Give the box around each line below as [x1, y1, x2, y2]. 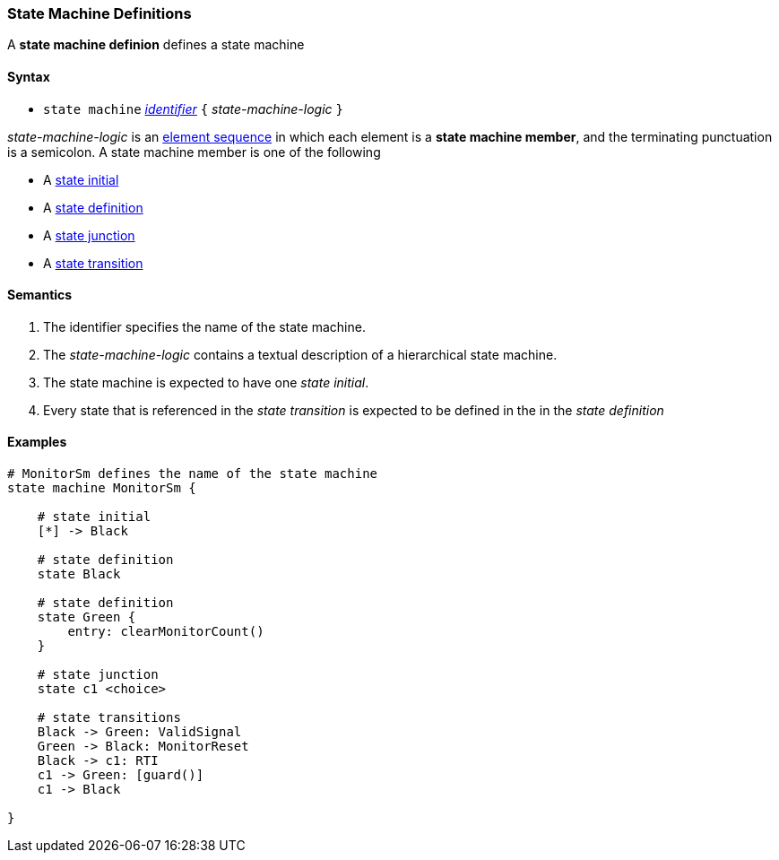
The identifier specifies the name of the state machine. [43, 318, 366, 334]
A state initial [43, 171, 119, 187]
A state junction [43, 227, 135, 243]
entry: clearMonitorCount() [67, 624, 264, 639]
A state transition [43, 255, 143, 271]
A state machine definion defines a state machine [7, 37, 305, 53]
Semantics [7, 287, 73, 303]
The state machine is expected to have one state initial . [43, 374, 369, 390]
